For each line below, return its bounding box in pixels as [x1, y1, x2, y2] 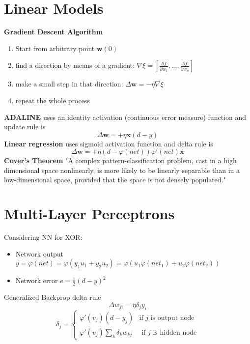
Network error [15, 275, 58, 286]
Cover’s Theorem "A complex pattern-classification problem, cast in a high [4, 155, 237, 166]
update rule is [4, 121, 46, 132]
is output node [150, 314, 194, 321]
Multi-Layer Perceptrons [4, 203, 175, 224]
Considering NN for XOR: [4, 232, 83, 242]
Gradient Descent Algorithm [4, 27, 103, 37]
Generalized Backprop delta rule [4, 292, 101, 302]
